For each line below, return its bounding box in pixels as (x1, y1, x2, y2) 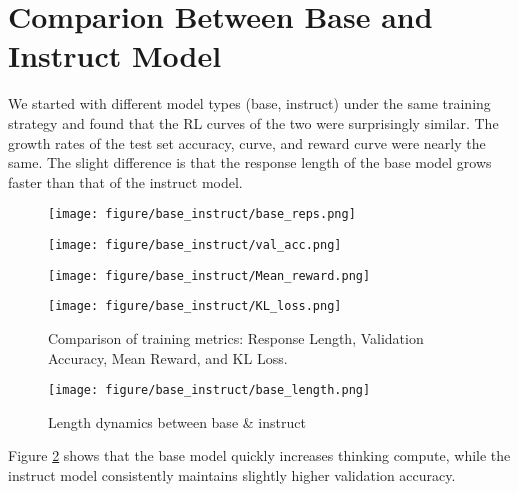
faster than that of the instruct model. (8, 171, 243, 192)
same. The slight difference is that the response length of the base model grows (8, 152, 492, 173)
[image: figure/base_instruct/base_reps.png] (48, 207, 356, 222)
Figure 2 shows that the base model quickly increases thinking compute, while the (8, 445, 511, 466)
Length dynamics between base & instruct (48, 411, 306, 432)
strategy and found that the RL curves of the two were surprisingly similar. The (8, 112, 499, 133)
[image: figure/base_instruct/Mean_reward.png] (48, 268, 371, 283)
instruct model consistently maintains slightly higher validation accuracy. (8, 464, 456, 485)
